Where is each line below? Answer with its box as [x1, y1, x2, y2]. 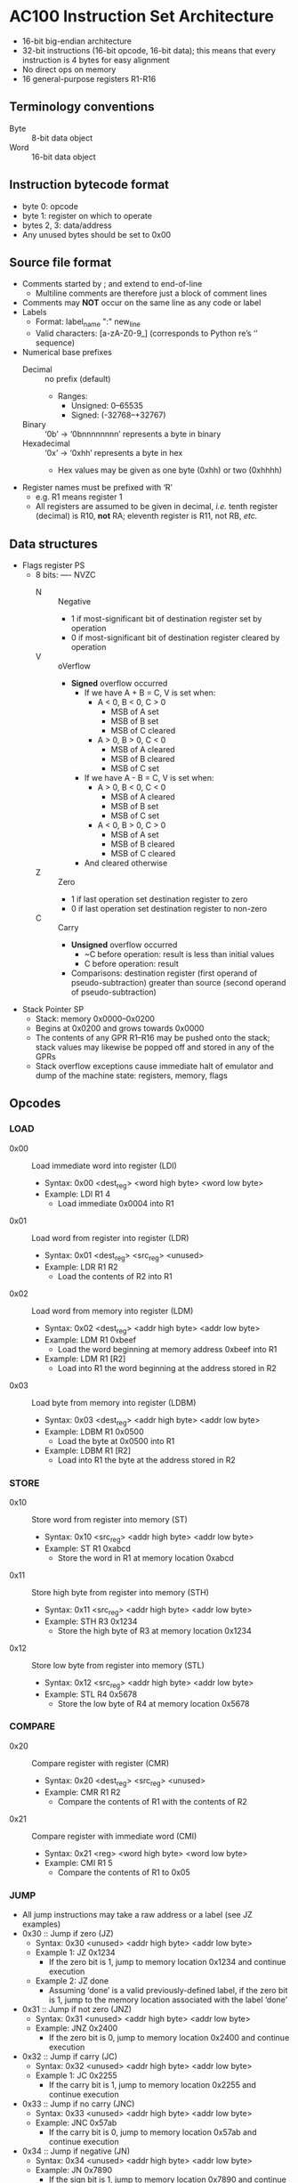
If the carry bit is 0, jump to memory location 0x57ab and [48, 2126, 257, 2138]
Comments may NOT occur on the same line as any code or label [21, 297, 262, 308]
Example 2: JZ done [35, 1975, 109, 1986]
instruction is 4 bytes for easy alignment [21, 54, 171, 65]
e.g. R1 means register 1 [35, 491, 123, 502]
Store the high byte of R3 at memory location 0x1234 [57, 1625, 252, 1635]
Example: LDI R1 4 [44, 1189, 111, 1199]
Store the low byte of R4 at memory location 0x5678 [57, 1698, 250, 1708]
